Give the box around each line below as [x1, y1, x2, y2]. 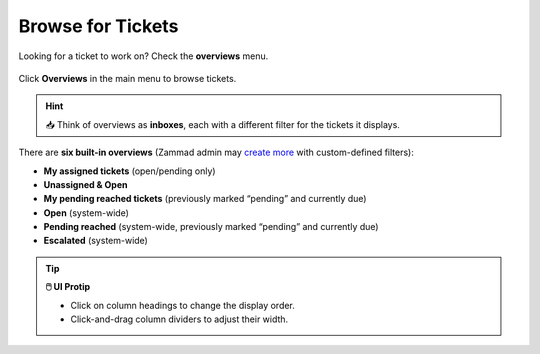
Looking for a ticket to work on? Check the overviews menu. [18, 50, 269, 62]
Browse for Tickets [18, 15, 179, 37]
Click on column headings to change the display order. [70, 299, 295, 311]
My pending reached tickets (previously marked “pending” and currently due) [43, 193, 367, 205]
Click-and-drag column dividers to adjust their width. [70, 313, 289, 325]
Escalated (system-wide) [43, 235, 149, 247]
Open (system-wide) [43, 206, 130, 219]
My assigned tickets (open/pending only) [43, 165, 216, 177]
